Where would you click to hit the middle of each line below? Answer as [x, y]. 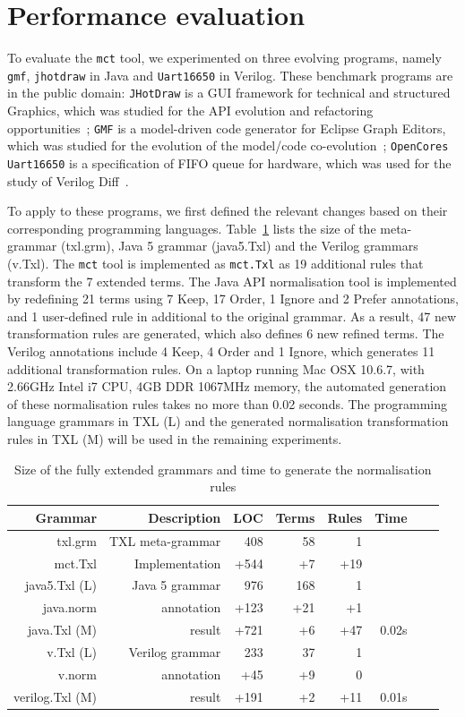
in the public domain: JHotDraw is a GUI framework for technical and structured [229, 93]
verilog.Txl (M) [56, 696]
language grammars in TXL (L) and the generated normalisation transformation [228, 421]
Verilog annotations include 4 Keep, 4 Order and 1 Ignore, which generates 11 [221, 351]
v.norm [77, 674]
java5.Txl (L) [61, 585]
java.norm [70, 607]
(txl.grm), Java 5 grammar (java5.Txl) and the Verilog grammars [239, 246]
